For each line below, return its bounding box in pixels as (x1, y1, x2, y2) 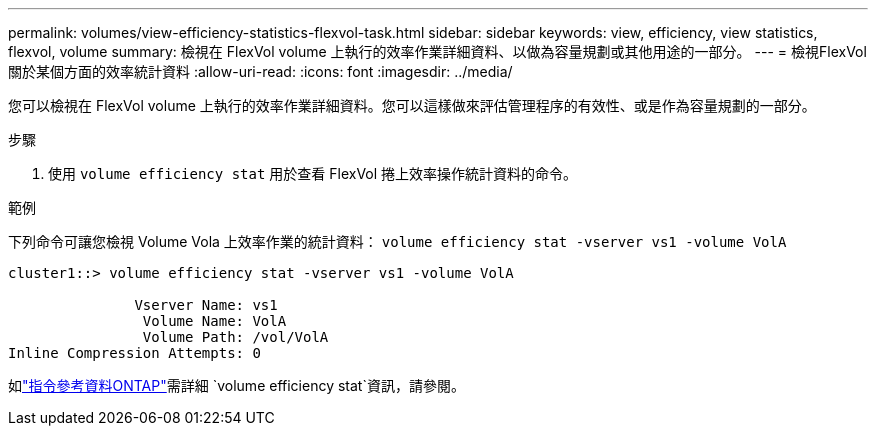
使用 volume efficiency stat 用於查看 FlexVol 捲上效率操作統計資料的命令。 (48, 165, 578, 182)
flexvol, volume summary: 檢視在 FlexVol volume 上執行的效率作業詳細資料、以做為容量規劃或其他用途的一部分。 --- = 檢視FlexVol (8, 43, 867, 60)
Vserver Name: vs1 (134, 297, 278, 313)
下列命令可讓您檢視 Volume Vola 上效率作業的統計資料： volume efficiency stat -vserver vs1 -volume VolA (8, 233, 787, 250)
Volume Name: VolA (142, 313, 287, 329)
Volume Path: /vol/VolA (142, 329, 329, 345)
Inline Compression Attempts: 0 (8, 345, 261, 361)
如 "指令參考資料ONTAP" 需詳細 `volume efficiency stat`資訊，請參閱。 (8, 377, 465, 394)
